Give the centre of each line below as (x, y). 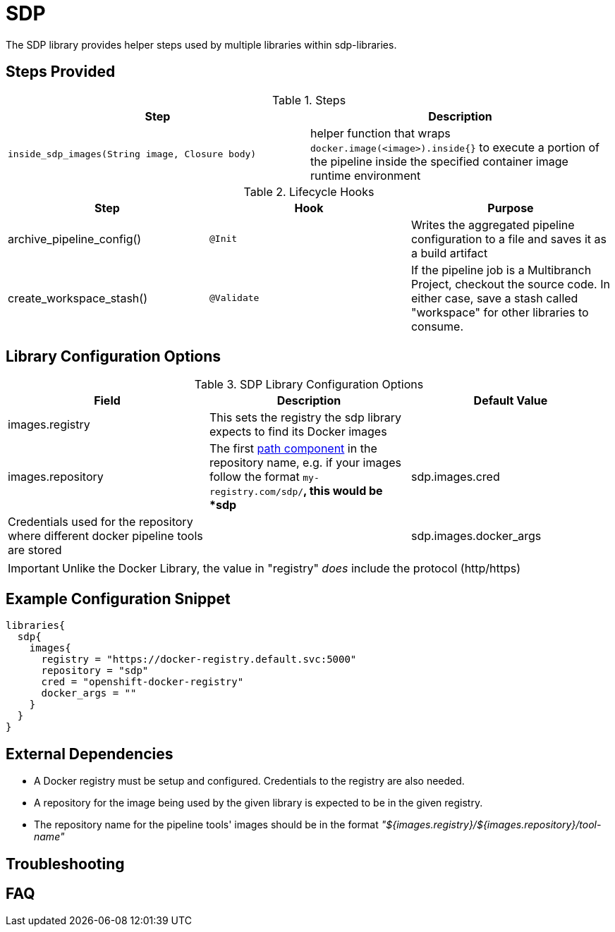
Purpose (511, 208)
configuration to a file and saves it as (509, 239)
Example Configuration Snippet (118, 599)
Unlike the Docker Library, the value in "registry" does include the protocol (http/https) (291, 569)
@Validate (234, 298)
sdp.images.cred (455, 477)
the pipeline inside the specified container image (439, 161)
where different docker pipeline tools (105, 536)
